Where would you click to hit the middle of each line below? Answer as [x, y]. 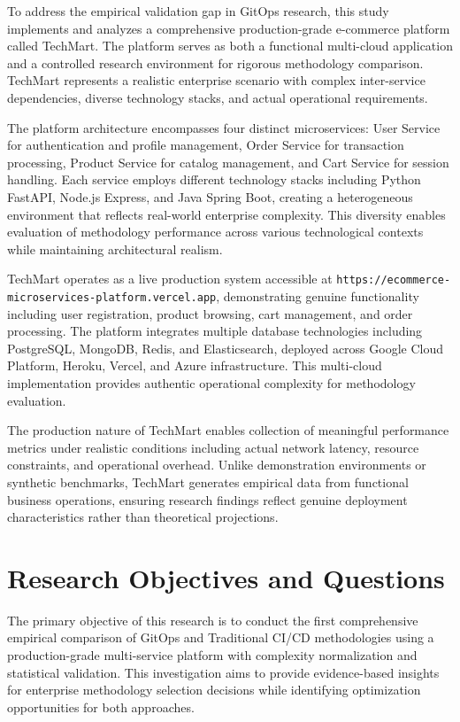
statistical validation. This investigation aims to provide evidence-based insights [223, 672]
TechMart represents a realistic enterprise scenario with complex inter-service [216, 80]
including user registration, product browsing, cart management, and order [210, 313]
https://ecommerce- [394, 280]
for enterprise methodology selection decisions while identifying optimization [214, 690]
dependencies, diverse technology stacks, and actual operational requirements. [218, 97]
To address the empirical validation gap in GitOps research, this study [198, 11]
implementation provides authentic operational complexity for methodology [211, 383]
